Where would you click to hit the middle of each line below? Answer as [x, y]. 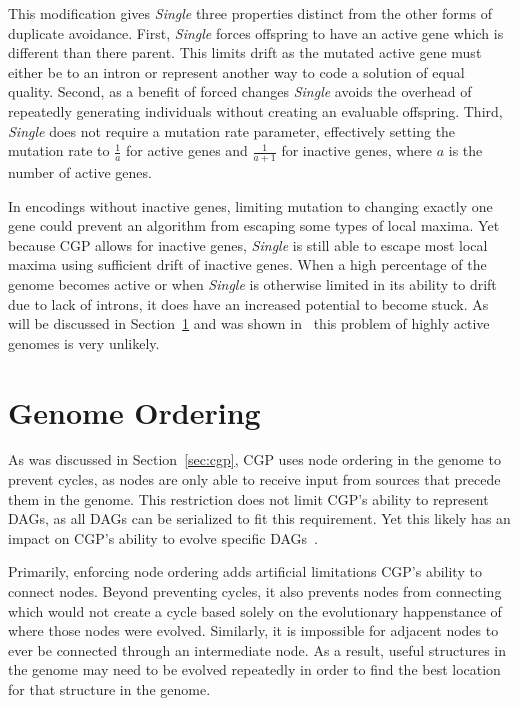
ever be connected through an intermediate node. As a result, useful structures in [257, 649]
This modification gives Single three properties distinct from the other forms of [250, 13]
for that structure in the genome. [109, 688]
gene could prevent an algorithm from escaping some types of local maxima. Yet [254, 225]
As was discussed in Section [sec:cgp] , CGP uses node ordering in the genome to [254, 459]
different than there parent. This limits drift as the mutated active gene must [245, 52]
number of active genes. [80, 171]
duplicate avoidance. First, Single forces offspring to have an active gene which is [256, 32]
